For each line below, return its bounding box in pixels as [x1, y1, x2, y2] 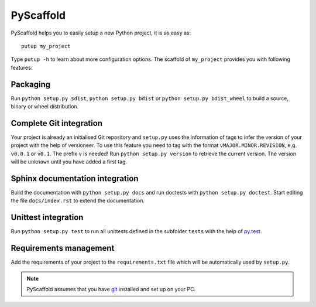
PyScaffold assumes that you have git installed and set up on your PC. [26, 285, 196, 292]
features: [11, 64, 33, 71]
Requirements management [11, 243, 115, 253]
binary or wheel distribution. [11, 103, 79, 110]
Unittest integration [11, 213, 84, 223]
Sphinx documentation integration [11, 173, 139, 183]
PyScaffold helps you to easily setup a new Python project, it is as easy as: [11, 29, 191, 36]
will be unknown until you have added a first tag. [11, 158, 128, 165]
